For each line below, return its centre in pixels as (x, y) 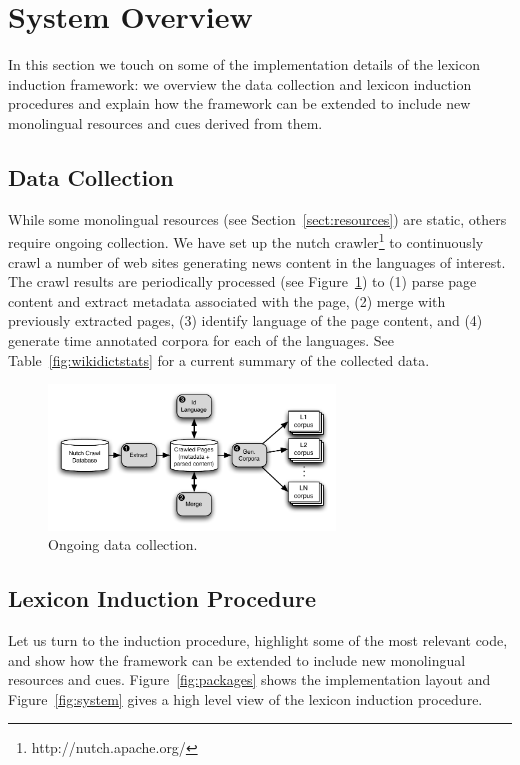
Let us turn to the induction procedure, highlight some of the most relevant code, (258, 639)
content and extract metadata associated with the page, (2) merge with (227, 300)
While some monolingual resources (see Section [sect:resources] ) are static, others (257, 218)
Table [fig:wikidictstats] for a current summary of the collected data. (219, 359)
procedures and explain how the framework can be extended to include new (239, 103)
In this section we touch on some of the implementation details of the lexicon (244, 64)
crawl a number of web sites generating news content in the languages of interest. (257, 261)
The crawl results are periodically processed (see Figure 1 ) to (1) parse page (242, 281)
